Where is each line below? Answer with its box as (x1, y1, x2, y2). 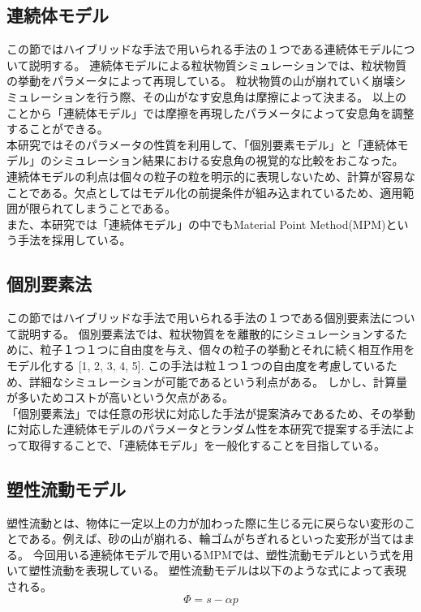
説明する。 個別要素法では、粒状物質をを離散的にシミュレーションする (17, 325, 397, 342)
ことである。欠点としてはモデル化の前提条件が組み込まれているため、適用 (6, 183, 403, 200)
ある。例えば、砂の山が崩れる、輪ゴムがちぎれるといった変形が (28, 530, 370, 547)
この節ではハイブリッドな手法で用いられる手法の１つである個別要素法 (6, 309, 381, 326)
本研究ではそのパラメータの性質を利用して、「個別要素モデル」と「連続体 (6, 136, 397, 153)
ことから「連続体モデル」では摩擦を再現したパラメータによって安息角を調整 (6, 104, 415, 121)
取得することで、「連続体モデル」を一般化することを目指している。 (28, 436, 385, 453)
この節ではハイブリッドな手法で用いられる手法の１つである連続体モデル (6, 41, 393, 58)
